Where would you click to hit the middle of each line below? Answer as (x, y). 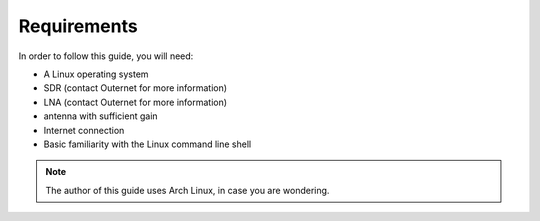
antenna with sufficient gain (101, 116)
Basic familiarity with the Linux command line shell (147, 144)
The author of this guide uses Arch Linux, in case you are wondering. (187, 190)
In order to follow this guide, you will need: (106, 56)
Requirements (78, 26)
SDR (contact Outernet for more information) (135, 88)
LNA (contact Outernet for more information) (135, 102)
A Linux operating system (96, 74)
